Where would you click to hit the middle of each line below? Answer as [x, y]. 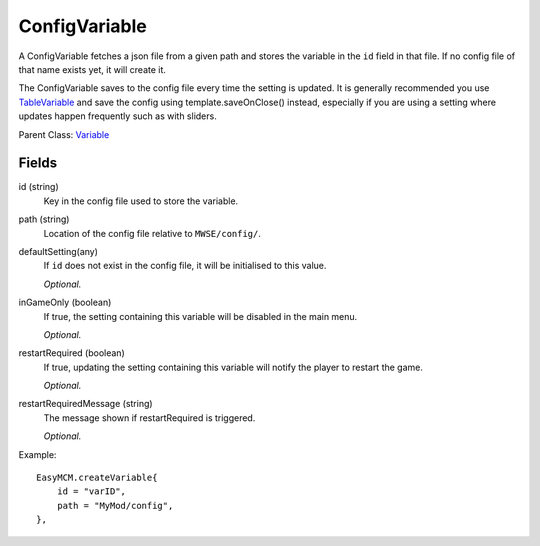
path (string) [44, 219]
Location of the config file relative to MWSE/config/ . [152, 233]
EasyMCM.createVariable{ [97, 478]
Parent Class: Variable [64, 134]
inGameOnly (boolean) [65, 302]
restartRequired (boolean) [71, 353]
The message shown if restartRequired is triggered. [149, 417]
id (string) [38, 187]
